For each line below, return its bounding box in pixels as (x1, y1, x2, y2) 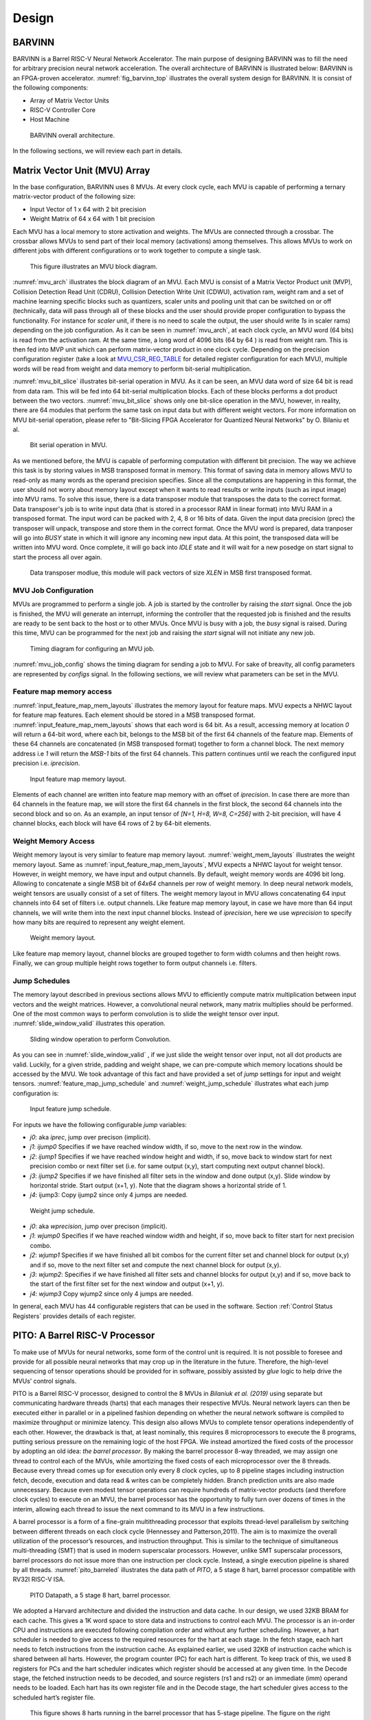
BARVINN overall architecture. (30, 131, 115, 139)
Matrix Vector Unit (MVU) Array (12, 165, 150, 176)
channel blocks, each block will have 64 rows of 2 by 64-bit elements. (12, 819, 212, 828)
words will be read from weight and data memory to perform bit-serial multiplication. (12, 365, 252, 373)
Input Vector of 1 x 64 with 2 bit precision (30, 205, 147, 213)
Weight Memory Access (12, 836, 95, 846)
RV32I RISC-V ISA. (12, 1576, 65, 1584)
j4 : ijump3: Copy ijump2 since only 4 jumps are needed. (30, 1191, 188, 1199)
